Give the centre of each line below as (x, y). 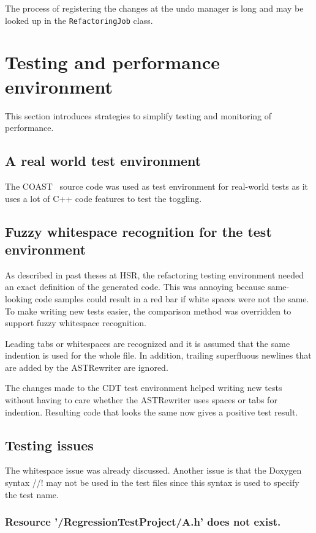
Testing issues (49, 445)
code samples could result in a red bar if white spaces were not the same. (172, 298)
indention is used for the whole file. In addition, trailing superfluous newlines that (158, 355)
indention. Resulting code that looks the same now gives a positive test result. (152, 412)
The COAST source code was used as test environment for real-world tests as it (157, 186)
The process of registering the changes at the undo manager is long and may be (154, 8)
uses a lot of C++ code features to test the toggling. (103, 198)
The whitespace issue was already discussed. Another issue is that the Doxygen (153, 470)
